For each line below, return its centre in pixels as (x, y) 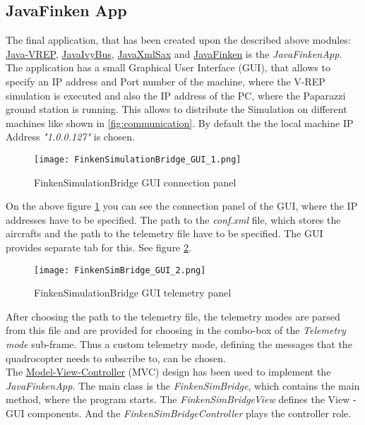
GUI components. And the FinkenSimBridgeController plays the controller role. (179, 413)
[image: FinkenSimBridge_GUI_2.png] (120, 270)
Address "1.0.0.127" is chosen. (70, 137)
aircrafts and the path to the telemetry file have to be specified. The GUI (164, 233)
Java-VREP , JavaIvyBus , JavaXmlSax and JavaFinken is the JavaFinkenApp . (174, 53)
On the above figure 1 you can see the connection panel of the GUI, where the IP (182, 206)
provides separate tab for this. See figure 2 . (98, 247)
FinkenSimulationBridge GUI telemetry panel (133, 293)
